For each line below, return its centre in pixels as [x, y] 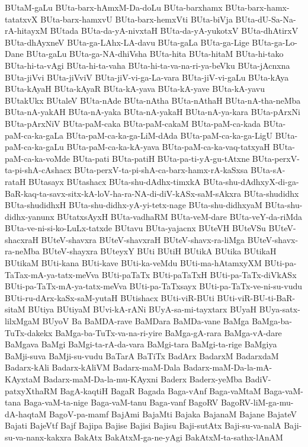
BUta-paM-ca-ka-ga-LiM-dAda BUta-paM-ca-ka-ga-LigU [169, 135]
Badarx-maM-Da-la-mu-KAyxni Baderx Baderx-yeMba [143, 379]
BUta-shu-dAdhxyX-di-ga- [251, 181]
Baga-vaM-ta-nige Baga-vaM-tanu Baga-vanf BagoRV [121, 402]
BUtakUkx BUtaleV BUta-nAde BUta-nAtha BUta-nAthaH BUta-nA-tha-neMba [153, 100]
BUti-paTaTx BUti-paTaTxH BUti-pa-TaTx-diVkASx [199, 274]
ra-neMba [22, 251]
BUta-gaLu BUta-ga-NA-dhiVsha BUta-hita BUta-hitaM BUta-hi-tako [155, 54]
